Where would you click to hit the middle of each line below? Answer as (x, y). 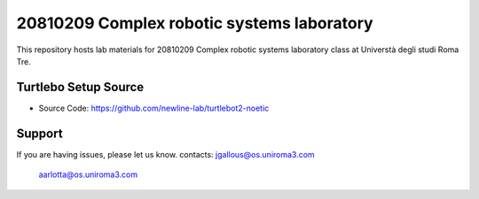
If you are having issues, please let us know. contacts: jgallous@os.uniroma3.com (165, 154)
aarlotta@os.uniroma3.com (88, 175)
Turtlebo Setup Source (80, 87)
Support (39, 133)
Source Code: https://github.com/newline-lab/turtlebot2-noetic (154, 108)
